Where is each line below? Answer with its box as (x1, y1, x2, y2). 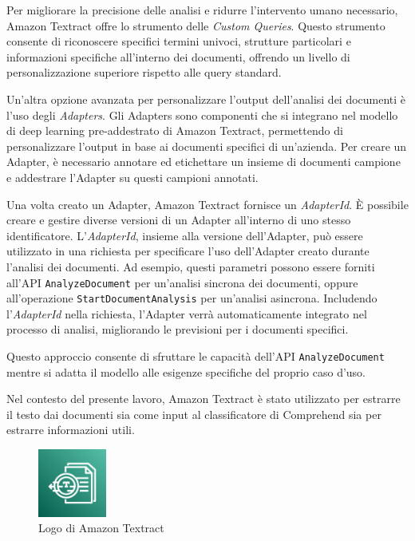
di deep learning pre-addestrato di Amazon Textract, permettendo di (6, 122, 343, 139)
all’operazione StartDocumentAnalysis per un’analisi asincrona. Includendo (6, 290, 377, 306)
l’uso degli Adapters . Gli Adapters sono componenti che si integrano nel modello (6, 106, 398, 123)
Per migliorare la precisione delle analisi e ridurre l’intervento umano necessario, (6, 2, 398, 18)
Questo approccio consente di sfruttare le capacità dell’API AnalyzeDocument (6, 348, 385, 364)
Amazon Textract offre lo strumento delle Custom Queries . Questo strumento (6, 17, 385, 34)
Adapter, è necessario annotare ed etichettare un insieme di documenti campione (6, 153, 401, 170)
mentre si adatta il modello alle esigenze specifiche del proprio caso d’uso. (6, 363, 366, 380)
